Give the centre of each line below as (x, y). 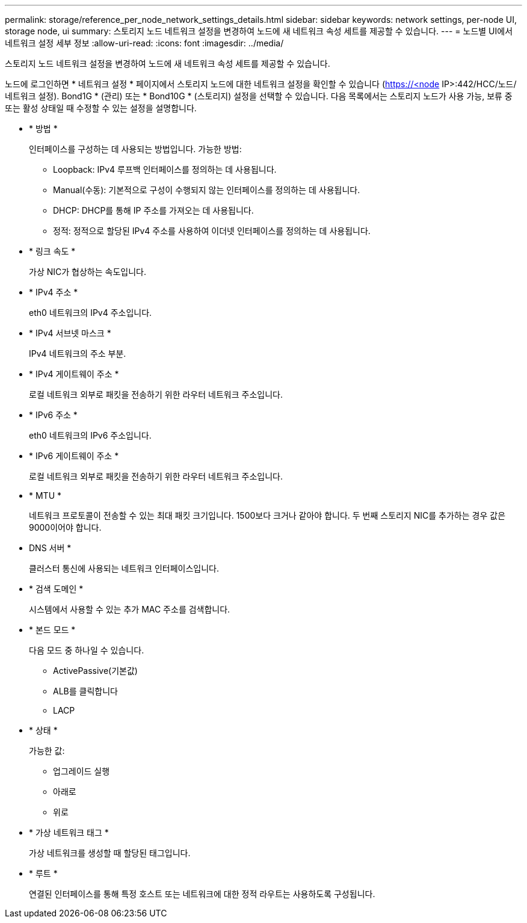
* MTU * (45, 495)
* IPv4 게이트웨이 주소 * (74, 374)
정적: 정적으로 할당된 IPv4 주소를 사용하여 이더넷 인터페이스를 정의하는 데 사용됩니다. (212, 231)
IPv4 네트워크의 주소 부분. (78, 353)
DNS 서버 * (50, 548)
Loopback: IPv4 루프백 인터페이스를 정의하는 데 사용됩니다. (165, 169)
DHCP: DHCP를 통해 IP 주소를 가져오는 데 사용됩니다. (153, 210)
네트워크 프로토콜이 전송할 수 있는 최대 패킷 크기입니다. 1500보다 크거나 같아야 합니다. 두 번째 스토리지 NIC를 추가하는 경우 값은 (267, 515)
